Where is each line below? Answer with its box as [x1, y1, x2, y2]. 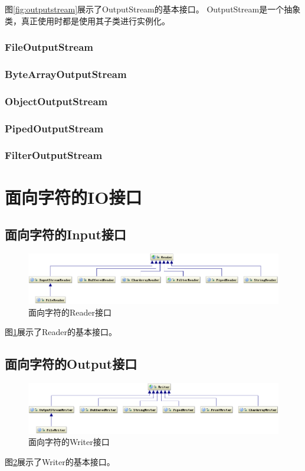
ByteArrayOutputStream [5, 66, 127, 81]
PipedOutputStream [5, 121, 104, 135]
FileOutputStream [5, 40, 93, 54]
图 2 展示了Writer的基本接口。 [5, 455, 115, 467]
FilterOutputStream [5, 148, 103, 163]
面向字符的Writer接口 [28, 436, 110, 448]
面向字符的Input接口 [5, 225, 126, 243]
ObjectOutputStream [5, 93, 108, 108]
